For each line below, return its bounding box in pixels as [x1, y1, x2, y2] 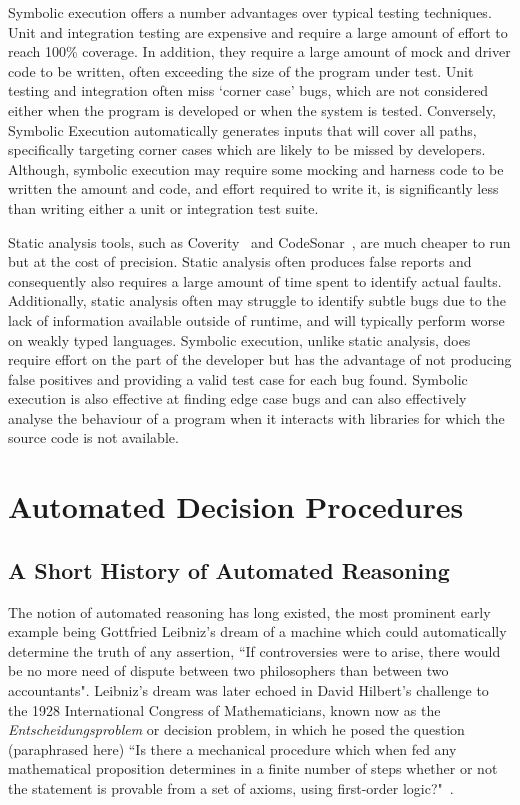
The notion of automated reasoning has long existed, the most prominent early [8, 601, 491, 622]
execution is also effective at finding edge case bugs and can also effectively [8, 388, 467, 409]
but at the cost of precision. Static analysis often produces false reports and [8, 251, 472, 272]
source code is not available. [8, 427, 179, 448]
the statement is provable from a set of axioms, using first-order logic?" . [8, 777, 454, 798]
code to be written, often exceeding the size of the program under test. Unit [8, 60, 474, 81]
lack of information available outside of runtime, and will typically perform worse [8, 309, 505, 330]
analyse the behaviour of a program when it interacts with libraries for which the [8, 407, 505, 428]
